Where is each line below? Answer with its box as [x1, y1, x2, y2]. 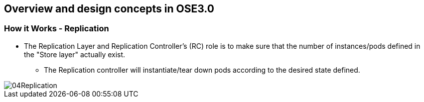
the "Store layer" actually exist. [24, 50, 126, 59]
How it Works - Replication [4, 23, 109, 34]
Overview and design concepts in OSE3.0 [4, 2, 214, 15]
